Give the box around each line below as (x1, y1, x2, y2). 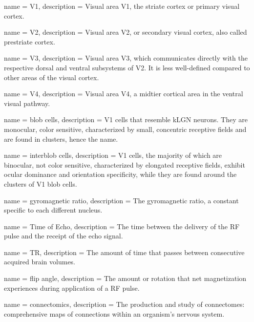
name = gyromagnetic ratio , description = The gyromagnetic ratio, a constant (4, 195, 239, 205)
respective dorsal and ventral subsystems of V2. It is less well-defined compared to (4, 62, 250, 72)
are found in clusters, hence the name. (4, 133, 118, 144)
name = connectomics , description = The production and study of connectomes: (4, 299, 245, 309)
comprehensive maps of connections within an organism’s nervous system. (4, 308, 225, 319)
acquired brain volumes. (4, 257, 76, 267)
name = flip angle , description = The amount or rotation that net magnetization (4, 273, 247, 283)
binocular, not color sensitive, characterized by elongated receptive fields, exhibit (4, 159, 245, 170)
